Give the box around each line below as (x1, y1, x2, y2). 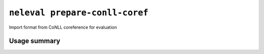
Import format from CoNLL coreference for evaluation (9, 24, 117, 30)
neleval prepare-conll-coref (9, 7, 149, 18)
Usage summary (9, 37, 61, 45)
